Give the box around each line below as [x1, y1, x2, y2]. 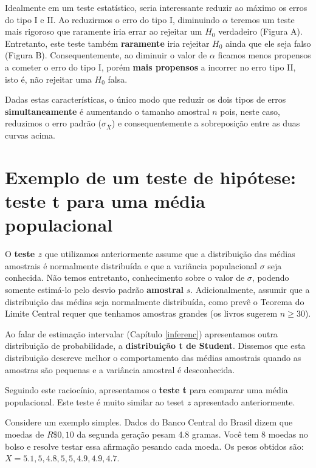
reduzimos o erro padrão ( [5, 117, 101, 129]
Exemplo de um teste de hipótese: [5, 164, 296, 189]
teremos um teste [230, 13, 295, 26]
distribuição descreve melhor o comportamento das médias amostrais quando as [5, 351, 301, 363]
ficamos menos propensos [218, 49, 311, 61]
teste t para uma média [5, 188, 205, 213]
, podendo [252, 271, 289, 284]
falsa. [108, 72, 128, 85]
